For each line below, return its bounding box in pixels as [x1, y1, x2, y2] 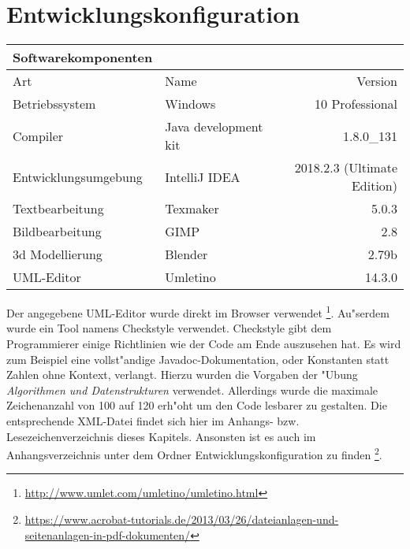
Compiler [13, 126, 64, 145]
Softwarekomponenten [13, 48, 153, 67]
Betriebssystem [13, 95, 96, 113]
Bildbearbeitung [13, 222, 102, 241]
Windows [165, 95, 216, 113]
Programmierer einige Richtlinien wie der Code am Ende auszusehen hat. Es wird [6, 335, 401, 351]
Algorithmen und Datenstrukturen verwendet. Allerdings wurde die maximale [6, 381, 378, 398]
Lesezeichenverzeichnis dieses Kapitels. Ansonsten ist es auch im [6, 428, 316, 444]
